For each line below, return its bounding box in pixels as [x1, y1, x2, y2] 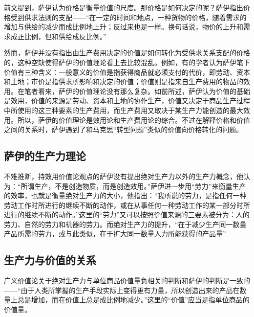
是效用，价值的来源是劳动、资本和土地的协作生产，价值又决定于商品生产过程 [4, 95, 250, 106]
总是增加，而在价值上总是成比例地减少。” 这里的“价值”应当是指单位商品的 [17, 294, 250, 305]
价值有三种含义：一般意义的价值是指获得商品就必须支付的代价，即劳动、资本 [4, 67, 250, 77]
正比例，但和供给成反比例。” [17, 31, 106, 41]
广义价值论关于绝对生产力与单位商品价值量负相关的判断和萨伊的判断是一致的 [4, 275, 250, 286]
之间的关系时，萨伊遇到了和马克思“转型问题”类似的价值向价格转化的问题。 [4, 124, 243, 135]
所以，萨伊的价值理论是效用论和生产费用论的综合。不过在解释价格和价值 [17, 114, 250, 125]
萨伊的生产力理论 [4, 148, 86, 163]
